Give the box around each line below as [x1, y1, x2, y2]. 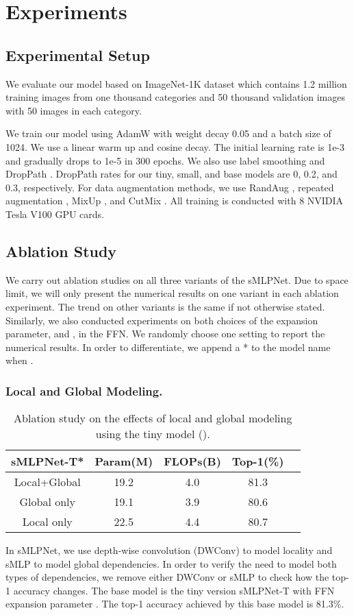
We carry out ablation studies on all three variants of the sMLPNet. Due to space [5, 272, 349, 287]
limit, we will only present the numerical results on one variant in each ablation [5, 286, 339, 300]
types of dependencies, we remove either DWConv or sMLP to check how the [5, 570, 329, 584]
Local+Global [14, 474, 81, 490]
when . [5, 353, 34, 367]
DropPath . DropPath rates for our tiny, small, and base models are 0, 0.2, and [5, 167, 338, 181]
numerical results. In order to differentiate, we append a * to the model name [5, 339, 331, 354]
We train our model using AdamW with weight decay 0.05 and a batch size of [5, 126, 331, 141]
